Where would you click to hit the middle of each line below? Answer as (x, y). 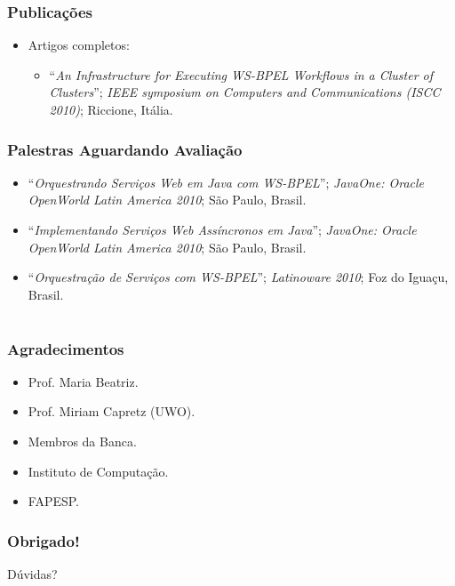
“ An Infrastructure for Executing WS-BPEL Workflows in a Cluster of (241, 74)
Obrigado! (44, 540)
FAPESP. (54, 501)
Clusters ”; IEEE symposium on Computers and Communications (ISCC (245, 92)
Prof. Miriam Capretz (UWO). (112, 411)
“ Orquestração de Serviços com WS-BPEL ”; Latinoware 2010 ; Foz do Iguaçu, (238, 277)
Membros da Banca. (82, 442)
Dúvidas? (32, 574)
